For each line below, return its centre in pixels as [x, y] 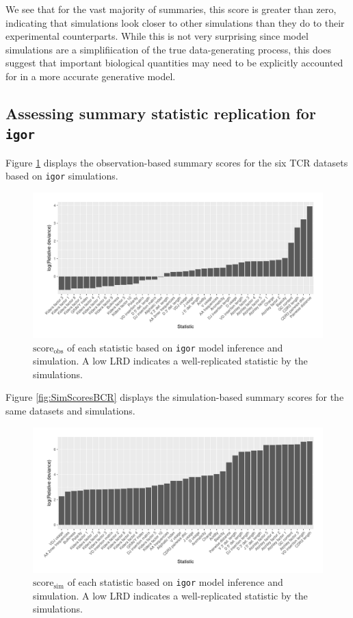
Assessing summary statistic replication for [161, 113]
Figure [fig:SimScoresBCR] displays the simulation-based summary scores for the [175, 397]
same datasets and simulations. [70, 411]
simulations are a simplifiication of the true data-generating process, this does [168, 49]
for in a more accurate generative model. [91, 76]
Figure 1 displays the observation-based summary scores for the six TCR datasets [177, 162]
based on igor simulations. [62, 176]
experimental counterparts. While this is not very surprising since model [157, 36]
